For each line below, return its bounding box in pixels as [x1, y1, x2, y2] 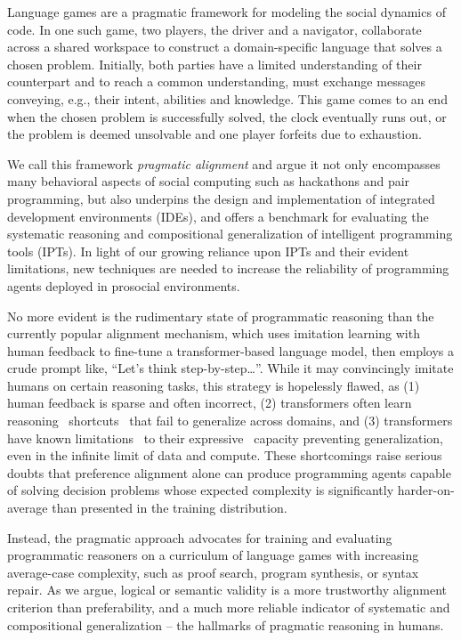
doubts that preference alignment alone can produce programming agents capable [7, 463, 451, 482]
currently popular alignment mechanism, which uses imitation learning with [7, 324, 420, 343]
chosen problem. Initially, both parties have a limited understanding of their [7, 54, 422, 73]
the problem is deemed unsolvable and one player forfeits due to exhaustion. [7, 125, 422, 143]
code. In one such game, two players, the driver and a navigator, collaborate [7, 20, 422, 38]
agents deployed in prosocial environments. [7, 276, 240, 295]
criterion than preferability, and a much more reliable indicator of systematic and [7, 598, 450, 616]
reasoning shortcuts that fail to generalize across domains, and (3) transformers [7, 411, 453, 430]
